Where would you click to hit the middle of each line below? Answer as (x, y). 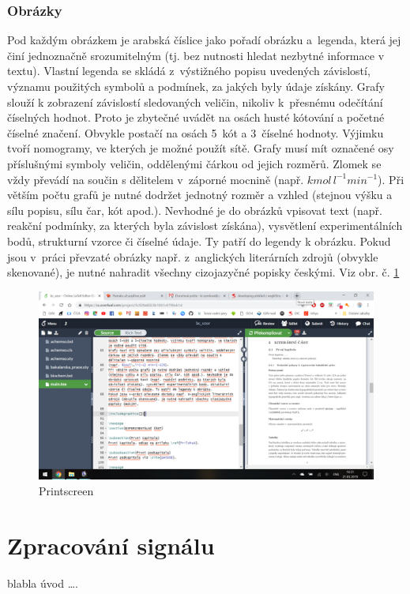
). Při (391, 179)
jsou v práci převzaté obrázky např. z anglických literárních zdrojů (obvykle (193, 256)
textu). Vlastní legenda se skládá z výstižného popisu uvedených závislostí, (189, 71)
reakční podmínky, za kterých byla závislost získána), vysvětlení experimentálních (205, 226)
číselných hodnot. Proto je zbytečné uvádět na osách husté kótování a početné (196, 117)
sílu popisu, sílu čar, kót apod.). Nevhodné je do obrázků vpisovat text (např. (195, 210)
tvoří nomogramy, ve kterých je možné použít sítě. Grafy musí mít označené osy (201, 148)
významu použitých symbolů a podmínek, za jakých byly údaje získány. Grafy (196, 86)
